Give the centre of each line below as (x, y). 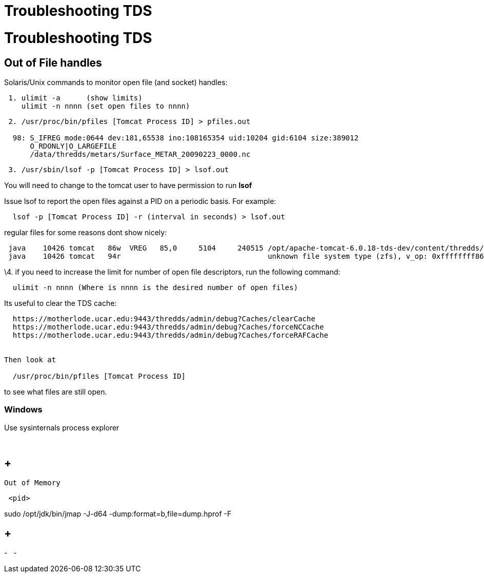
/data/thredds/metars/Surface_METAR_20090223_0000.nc (140, 154)
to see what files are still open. (56, 391)
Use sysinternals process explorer (62, 427)
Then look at (30, 359)
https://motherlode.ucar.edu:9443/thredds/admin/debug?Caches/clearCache (164, 318)
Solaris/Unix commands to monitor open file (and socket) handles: (116, 82)
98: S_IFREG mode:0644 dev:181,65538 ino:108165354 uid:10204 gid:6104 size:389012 (186, 138)
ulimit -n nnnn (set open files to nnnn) (106, 106)
